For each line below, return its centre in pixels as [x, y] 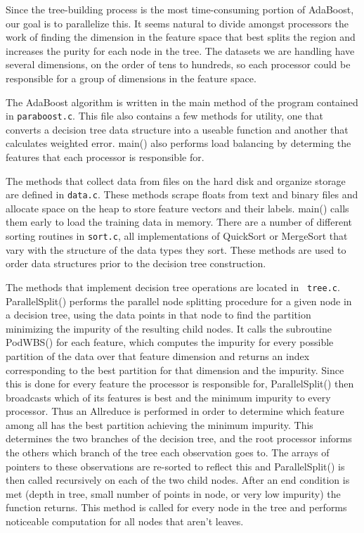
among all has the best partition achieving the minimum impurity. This [160, 424]
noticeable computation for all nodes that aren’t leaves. [125, 521]
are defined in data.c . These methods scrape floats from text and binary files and [182, 194]
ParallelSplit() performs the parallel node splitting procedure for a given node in [179, 301]
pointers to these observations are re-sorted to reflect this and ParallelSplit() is [175, 466]
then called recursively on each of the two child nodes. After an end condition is [178, 480]
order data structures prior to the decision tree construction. [136, 263]
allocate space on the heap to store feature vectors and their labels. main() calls [177, 208]
